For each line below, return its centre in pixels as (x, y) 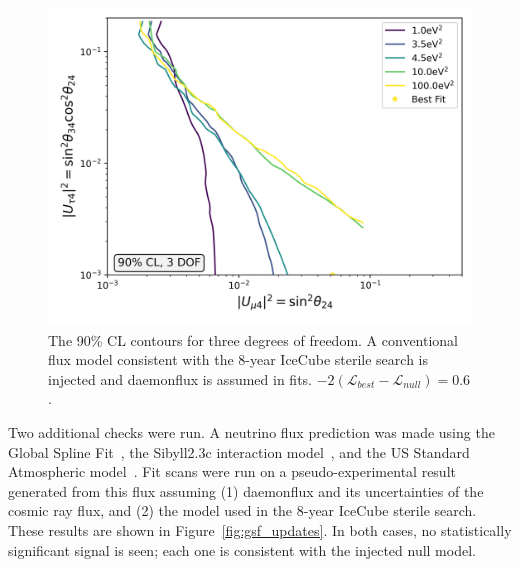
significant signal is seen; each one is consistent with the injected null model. (242, 549)
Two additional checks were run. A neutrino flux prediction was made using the (251, 431)
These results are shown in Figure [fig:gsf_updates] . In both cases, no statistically (260, 529)
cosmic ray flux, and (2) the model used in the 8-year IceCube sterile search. (242, 510)
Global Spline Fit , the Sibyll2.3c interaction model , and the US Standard (239, 451)
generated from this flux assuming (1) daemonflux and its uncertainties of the (246, 490)
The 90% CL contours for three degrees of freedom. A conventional (253, 339)
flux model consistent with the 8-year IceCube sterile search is (238, 359)
